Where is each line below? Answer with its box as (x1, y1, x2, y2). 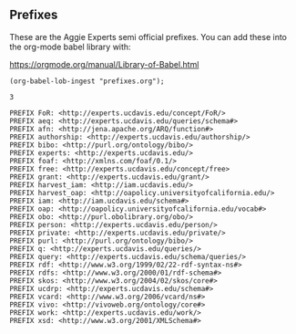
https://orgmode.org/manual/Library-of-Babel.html (9, 58, 199, 69)
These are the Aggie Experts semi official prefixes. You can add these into (9, 31, 288, 42)
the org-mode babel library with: (9, 41, 131, 52)
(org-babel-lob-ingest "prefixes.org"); (9, 77, 166, 86)
